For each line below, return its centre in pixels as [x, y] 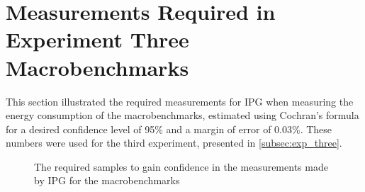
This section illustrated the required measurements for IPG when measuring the [180, 101]
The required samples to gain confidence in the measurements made [181, 166]
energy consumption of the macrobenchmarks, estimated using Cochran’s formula [182, 115]
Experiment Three [97, 39]
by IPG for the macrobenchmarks [107, 180]
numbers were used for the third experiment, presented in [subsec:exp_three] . [174, 143]
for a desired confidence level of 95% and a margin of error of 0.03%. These [169, 129]
